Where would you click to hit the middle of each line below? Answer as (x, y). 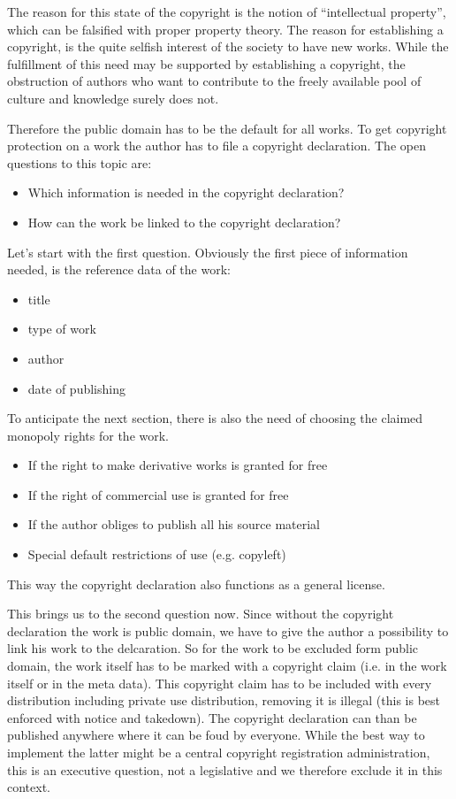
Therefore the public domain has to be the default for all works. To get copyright (227, 128)
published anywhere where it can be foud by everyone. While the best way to (216, 735)
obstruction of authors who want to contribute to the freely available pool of (214, 81)
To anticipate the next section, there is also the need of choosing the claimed (215, 418)
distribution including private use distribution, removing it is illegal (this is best (224, 700)
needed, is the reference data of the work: (119, 269)
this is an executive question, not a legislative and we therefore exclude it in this (225, 769)
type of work (62, 329)
